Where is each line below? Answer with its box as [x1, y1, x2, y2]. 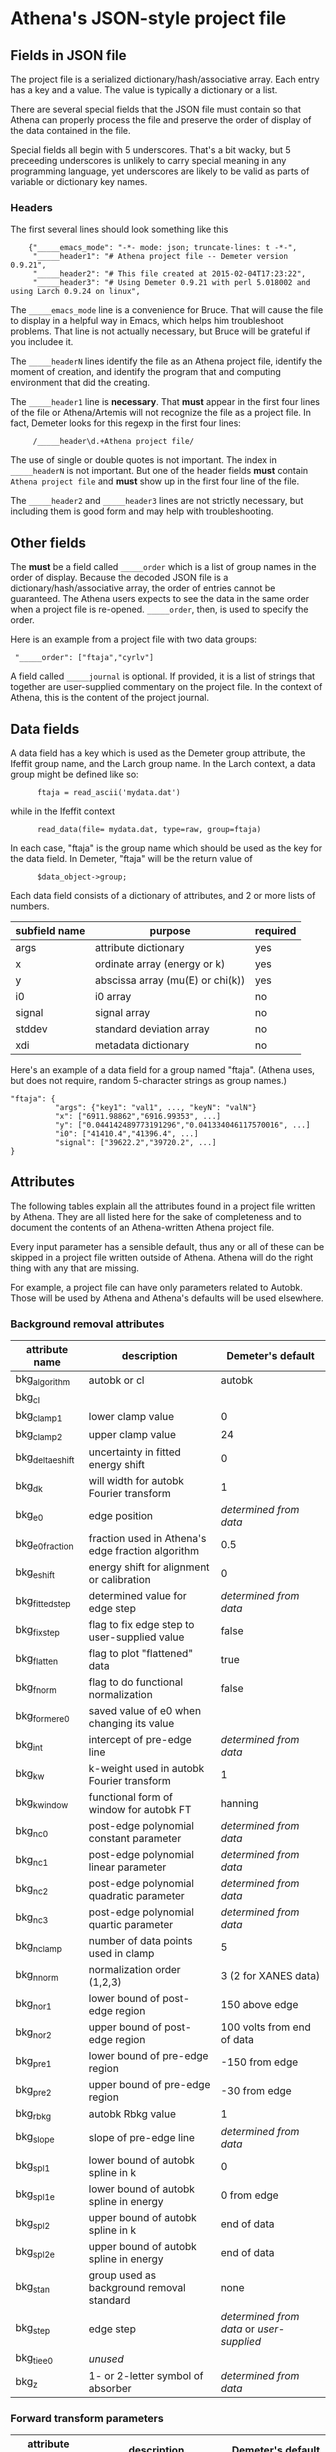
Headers [10, 200, 53, 214]
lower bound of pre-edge [88, 2048, 209, 2062]
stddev [15, 1022, 48, 1036]
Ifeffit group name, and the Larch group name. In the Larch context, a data [10, 757, 316, 769]
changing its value [88, 1716, 175, 1730]
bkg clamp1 [15, 1408, 63, 1424]
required [254, 923, 297, 937]
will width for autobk [88, 1473, 185, 1487]
